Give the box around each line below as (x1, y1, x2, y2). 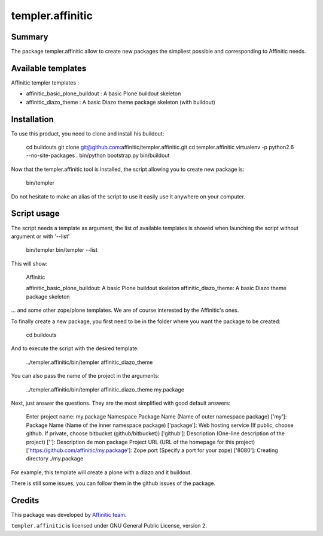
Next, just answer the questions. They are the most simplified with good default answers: (11, 399, 231, 406)
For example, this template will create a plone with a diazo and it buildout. (11, 468, 192, 476)
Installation (11, 114, 54, 124)
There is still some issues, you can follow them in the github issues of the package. (11, 480, 216, 487)
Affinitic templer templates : (11, 79, 80, 86)
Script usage (11, 209, 60, 219)
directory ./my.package (26, 455, 84, 462)
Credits (11, 495, 39, 505)
